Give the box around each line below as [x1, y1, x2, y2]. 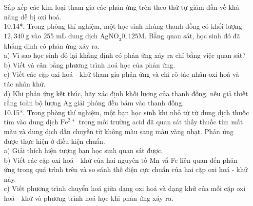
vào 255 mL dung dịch [31, 30, 98, 40]
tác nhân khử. [4, 78, 46, 88]
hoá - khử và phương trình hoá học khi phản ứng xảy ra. [4, 193, 174, 203]
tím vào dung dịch [4, 117, 58, 127]
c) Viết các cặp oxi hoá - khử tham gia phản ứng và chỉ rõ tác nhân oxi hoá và [4, 69, 239, 79]
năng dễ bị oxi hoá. [4, 11, 61, 21]
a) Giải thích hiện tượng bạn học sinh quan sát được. [4, 145, 163, 155]
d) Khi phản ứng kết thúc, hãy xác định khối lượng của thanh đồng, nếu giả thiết [4, 88, 248, 98]
